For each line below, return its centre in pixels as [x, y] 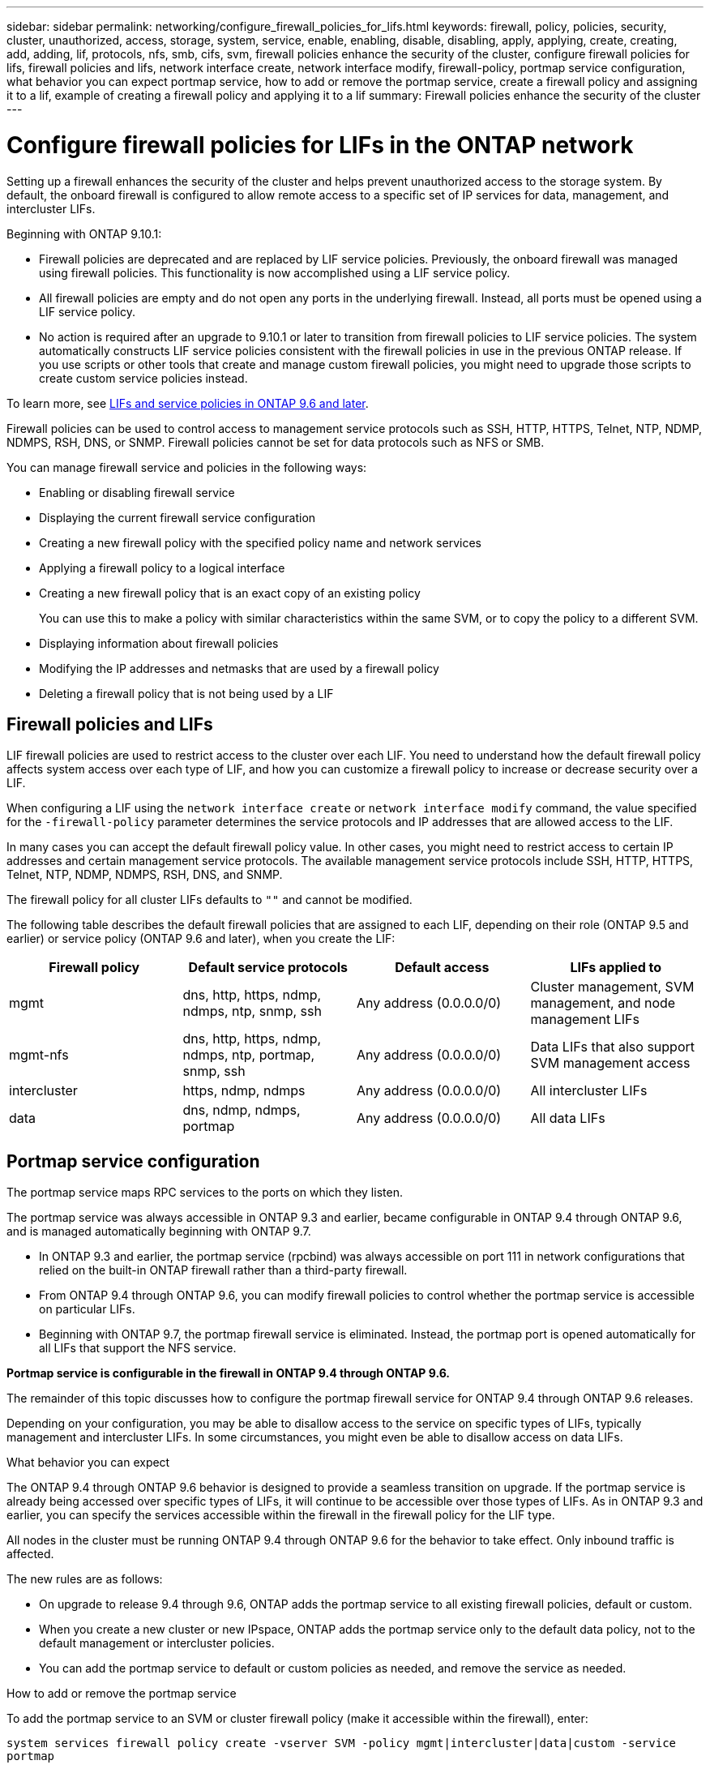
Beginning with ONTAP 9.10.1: [84, 233]
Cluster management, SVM [612, 987]
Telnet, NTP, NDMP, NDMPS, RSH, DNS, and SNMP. [145, 875]
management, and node [603, 1003]
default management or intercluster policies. [157, 1643]
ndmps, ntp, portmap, [249, 1055]
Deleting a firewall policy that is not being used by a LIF [186, 693]
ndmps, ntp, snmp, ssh [252, 1011]
